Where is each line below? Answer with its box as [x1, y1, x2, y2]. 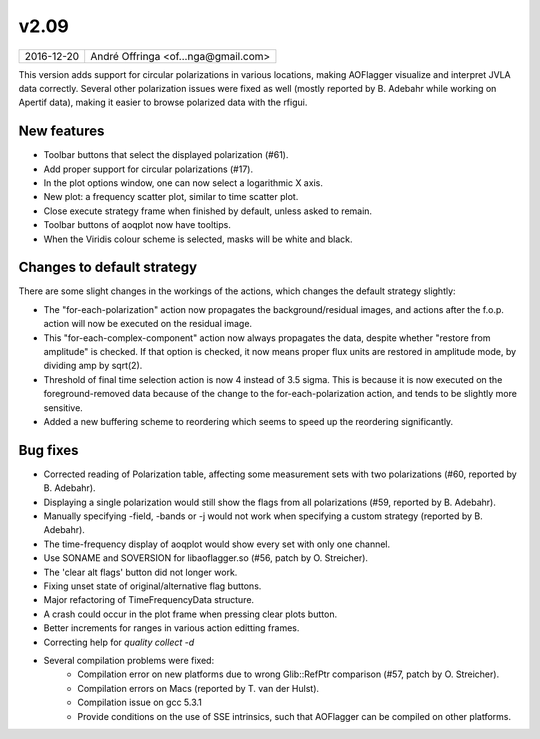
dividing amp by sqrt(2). [43, 360, 143, 372]
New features [18, 123, 105, 140]
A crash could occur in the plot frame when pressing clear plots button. [43, 608, 338, 620]
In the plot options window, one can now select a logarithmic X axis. [43, 177, 324, 189]
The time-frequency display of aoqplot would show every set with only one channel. [43, 538, 391, 550]
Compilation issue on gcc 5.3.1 [77, 696, 202, 709]
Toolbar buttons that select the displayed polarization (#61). [43, 149, 289, 161]
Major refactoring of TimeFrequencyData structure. [43, 594, 255, 606]
